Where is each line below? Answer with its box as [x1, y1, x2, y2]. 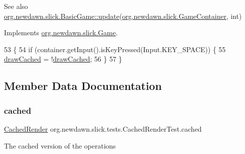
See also [4, 1, 28, 11]
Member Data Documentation [4, 78, 162, 93]
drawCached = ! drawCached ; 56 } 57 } [4, 54, 122, 64]
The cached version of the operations [4, 140, 116, 151]
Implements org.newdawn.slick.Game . [4, 27, 118, 38]
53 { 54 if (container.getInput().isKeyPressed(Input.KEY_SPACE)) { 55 [4, 44, 226, 54]
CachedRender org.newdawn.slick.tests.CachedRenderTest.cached [4, 123, 202, 134]
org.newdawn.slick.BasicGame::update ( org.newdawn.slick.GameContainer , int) [4, 10, 242, 21]
